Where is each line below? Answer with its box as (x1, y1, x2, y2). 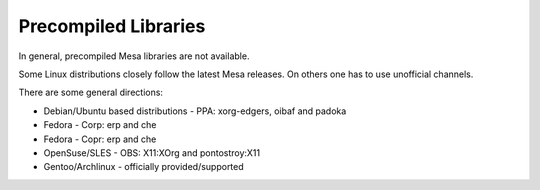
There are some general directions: (18, 86, 164, 99)
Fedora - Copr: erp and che (43, 133, 157, 145)
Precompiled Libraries (18, 15, 206, 37)
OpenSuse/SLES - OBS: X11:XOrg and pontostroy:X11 (43, 146, 260, 159)
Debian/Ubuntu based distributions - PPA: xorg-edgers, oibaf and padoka (43, 105, 347, 117)
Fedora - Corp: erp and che (43, 119, 157, 131)
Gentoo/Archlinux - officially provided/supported (43, 161, 244, 173)
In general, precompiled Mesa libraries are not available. (18, 50, 250, 62)
